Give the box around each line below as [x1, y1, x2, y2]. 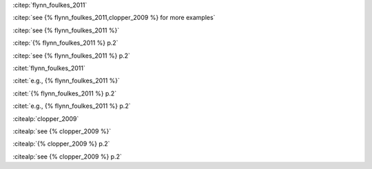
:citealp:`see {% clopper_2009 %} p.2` [12, 152, 122, 161]
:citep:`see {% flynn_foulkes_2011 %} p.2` [12, 52, 131, 60]
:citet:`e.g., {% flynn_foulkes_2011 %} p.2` [12, 102, 131, 110]
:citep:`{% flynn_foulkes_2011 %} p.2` [12, 38, 118, 47]
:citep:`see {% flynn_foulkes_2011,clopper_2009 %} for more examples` [12, 14, 216, 22]
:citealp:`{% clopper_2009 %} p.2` [12, 139, 110, 148]
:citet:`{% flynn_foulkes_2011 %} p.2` [12, 89, 117, 98]
